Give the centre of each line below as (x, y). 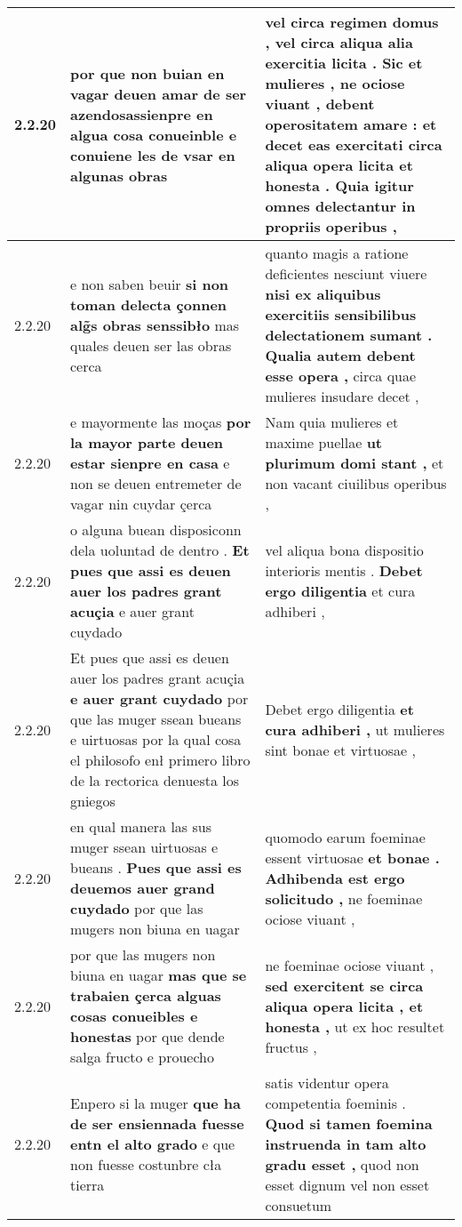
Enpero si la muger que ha (155, 1103)
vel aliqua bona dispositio (344, 550)
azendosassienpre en (142, 114)
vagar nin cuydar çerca (141, 504)
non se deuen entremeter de (156, 483)
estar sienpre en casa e (150, 463)
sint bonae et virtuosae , (340, 750)
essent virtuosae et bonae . (352, 857)
